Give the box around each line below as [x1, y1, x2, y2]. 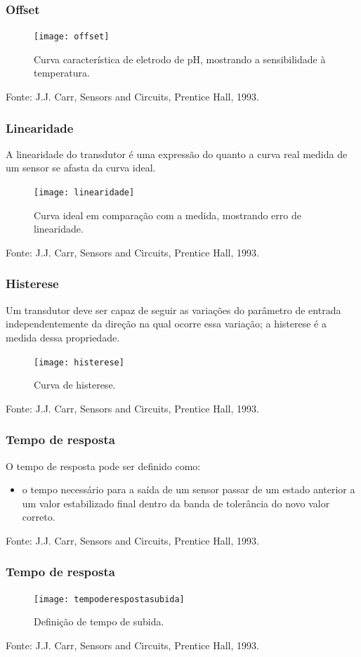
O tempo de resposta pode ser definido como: [6, 458, 201, 473]
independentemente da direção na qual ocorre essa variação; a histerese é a [6, 316, 327, 331]
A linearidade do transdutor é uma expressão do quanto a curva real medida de [6, 146, 348, 161]
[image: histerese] [34, 357, 124, 367]
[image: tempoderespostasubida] [34, 594, 185, 604]
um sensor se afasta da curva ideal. [6, 160, 156, 175]
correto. [22, 509, 55, 524]
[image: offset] [34, 32, 110, 42]
